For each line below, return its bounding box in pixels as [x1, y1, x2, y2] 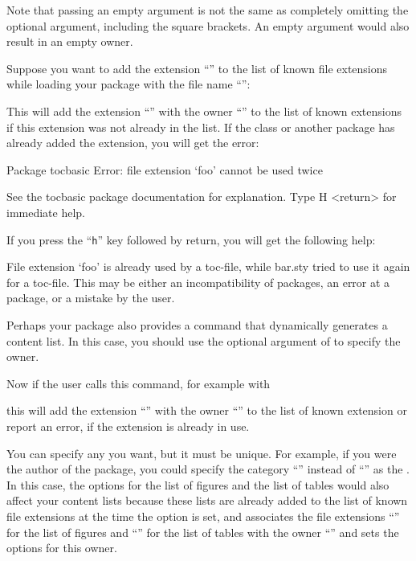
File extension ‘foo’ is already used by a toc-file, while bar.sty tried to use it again [6, 258, 410, 275]
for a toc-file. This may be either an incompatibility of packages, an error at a [6, 273, 390, 290]
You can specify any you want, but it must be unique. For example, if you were [6, 444, 397, 461]
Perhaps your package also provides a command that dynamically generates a [6, 316, 388, 333]
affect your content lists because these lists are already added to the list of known [6, 492, 408, 509]
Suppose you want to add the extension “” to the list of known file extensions [6, 59, 388, 76]
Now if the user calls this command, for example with [6, 375, 271, 391]
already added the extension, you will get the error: [6, 134, 259, 151]
